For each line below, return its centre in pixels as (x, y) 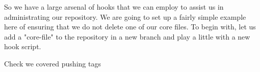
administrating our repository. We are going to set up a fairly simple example (125, 16)
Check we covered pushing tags (53, 63)
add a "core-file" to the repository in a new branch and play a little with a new (127, 36)
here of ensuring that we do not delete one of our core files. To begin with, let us (130, 27)
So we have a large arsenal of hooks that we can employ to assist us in (114, 7)
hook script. (23, 46)
